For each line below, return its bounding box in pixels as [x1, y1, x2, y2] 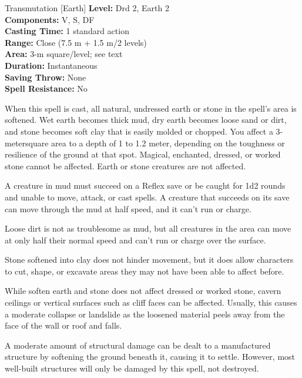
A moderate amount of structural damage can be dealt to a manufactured [5, 339, 271, 351]
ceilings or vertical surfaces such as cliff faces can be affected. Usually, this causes [5, 296, 297, 309]
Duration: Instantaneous [5, 59, 98, 71]
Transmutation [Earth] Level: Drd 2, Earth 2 [5, 2, 169, 14]
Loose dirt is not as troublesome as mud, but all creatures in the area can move [5, 222, 291, 235]
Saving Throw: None [5, 71, 86, 83]
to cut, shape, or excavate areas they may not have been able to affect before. [5, 265, 284, 277]
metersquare [5, 136, 49, 149]
